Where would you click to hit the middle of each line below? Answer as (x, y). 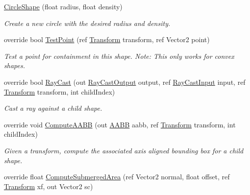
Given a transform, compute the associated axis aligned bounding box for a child (124, 150)
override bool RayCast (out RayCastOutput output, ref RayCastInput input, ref (125, 82)
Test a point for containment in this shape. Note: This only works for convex (119, 56)
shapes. (14, 65)
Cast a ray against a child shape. (53, 108)
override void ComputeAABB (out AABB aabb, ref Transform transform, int (120, 124)
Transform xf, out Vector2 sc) (49, 186)
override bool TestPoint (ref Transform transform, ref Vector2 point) (107, 39)
